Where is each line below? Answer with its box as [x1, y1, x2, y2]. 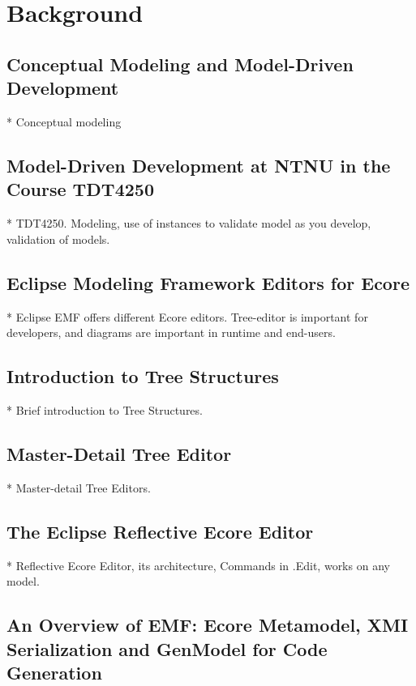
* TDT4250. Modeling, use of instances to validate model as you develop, [6, 215, 371, 232]
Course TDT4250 [6, 177, 154, 202]
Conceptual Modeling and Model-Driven [6, 51, 354, 76]
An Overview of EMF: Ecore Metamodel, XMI [6, 612, 409, 637]
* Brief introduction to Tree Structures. [6, 401, 203, 418]
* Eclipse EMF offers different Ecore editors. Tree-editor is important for [6, 308, 368, 325]
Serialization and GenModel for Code [6, 636, 328, 661]
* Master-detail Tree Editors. [6, 479, 151, 496]
